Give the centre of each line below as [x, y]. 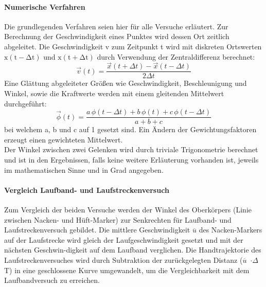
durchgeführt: [25, 103]
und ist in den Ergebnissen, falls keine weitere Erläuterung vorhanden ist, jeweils [131, 160]
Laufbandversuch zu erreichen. [52, 280]
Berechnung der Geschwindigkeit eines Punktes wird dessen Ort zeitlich [117, 36]
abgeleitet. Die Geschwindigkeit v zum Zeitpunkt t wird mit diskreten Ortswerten [133, 46]
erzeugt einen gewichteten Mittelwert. [64, 139]
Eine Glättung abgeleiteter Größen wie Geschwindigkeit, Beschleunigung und [126, 83]
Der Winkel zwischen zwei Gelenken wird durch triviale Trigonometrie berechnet [131, 149]
